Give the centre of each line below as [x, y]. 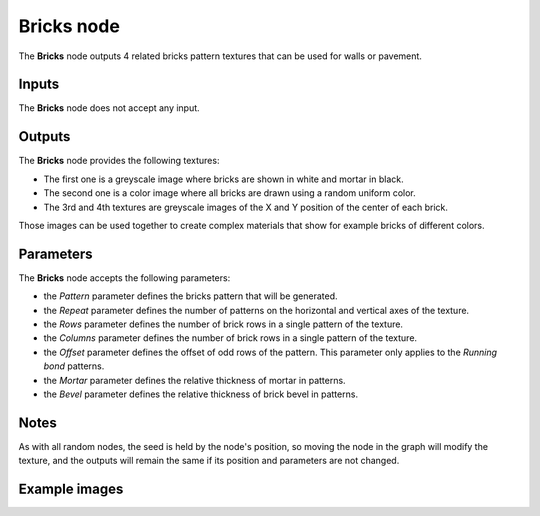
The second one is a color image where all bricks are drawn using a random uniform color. [229, 193]
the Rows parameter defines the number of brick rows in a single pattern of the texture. [223, 324]
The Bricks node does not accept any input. [109, 108]
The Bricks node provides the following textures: [119, 161]
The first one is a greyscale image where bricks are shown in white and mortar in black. [223, 179]
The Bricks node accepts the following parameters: [124, 277]
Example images [71, 489]
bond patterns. [74, 366]
